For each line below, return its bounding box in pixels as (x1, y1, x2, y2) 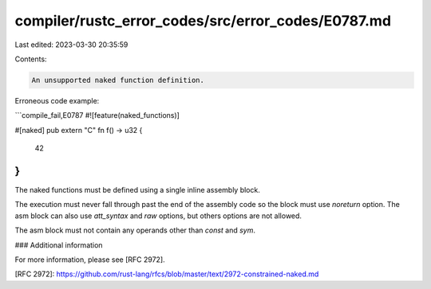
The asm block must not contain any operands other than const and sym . (14, 225, 255, 235)
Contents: (14, 54, 47, 64)
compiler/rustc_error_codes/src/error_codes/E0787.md (14, 12, 391, 29)
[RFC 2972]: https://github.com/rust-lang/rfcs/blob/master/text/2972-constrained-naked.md (14, 269, 319, 279)
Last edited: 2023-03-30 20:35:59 (14, 40, 129, 49)
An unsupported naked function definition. (31, 76, 205, 84)
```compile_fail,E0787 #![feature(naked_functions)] (14, 111, 180, 120)
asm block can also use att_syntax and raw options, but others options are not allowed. (14, 211, 302, 221)
